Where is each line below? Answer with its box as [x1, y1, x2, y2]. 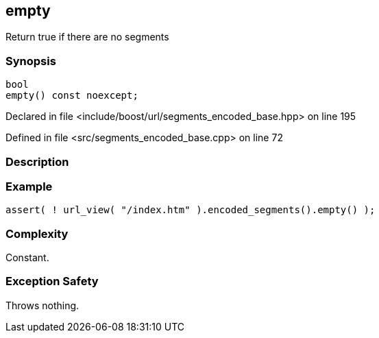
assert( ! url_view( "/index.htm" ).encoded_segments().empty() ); [5, 204, 376, 216]
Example [5, 179, 53, 193]
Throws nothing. [5, 299, 80, 311]
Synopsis [5, 53, 56, 68]
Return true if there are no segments [5, 31, 169, 43]
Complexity [5, 226, 69, 241]
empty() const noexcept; [5, 90, 138, 101]
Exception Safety [5, 274, 99, 289]
